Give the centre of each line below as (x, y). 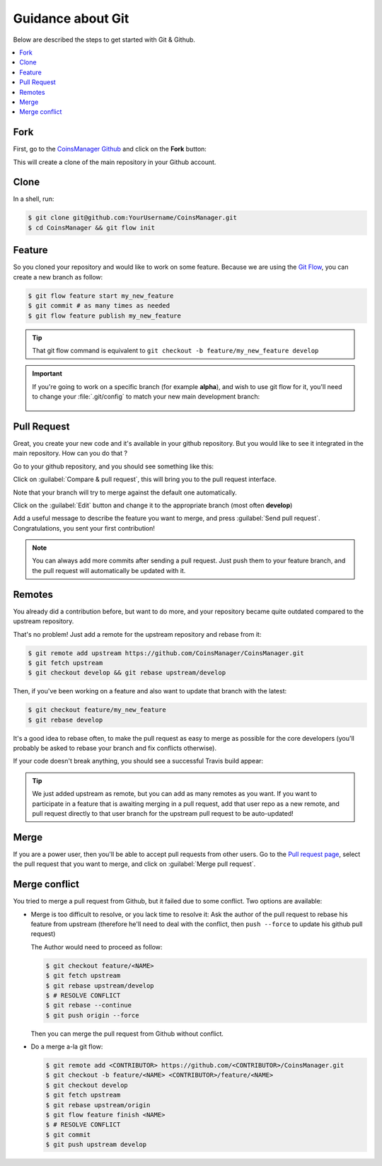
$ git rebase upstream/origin (98, 1105)
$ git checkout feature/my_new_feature (97, 710)
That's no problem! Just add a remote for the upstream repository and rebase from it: (137, 634)
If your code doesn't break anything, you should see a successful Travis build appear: (138, 761)
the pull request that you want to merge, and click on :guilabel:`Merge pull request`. (134, 864)
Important (47, 374)
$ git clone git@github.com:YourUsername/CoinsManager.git (132, 218)
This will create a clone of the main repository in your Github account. (115, 162)
